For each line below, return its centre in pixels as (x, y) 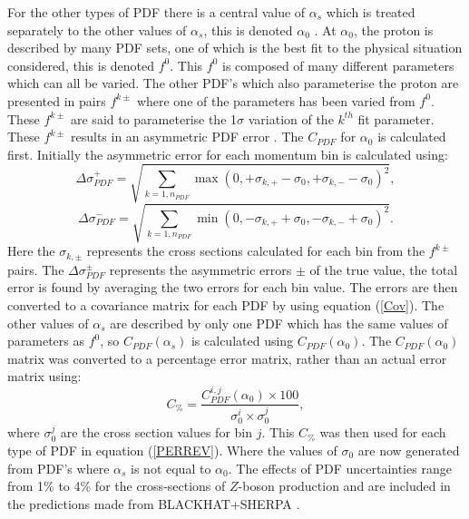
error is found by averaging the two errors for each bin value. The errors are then (233, 287)
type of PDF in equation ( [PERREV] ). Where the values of (172, 450)
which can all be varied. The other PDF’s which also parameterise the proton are (233, 83)
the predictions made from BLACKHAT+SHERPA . (154, 503)
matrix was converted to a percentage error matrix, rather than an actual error (227, 358)
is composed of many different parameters (338, 65)
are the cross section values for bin (156, 432)
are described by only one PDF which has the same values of (279, 323)
